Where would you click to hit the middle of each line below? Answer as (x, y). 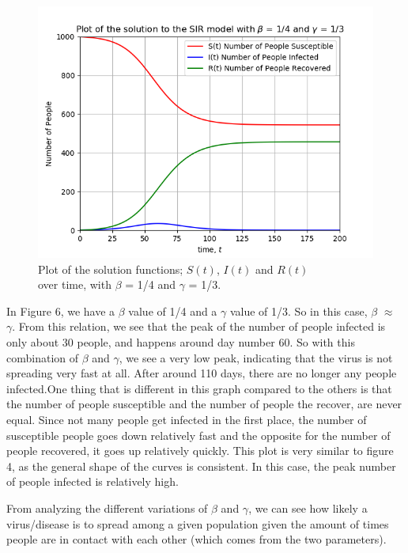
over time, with (75, 284)
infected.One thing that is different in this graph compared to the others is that (199, 388)
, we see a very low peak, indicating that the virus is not (256, 357)
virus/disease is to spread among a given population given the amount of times (198, 523)
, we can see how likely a (308, 508)
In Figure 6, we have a (61, 311)
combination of (43, 357)
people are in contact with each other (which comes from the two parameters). (196, 539)
